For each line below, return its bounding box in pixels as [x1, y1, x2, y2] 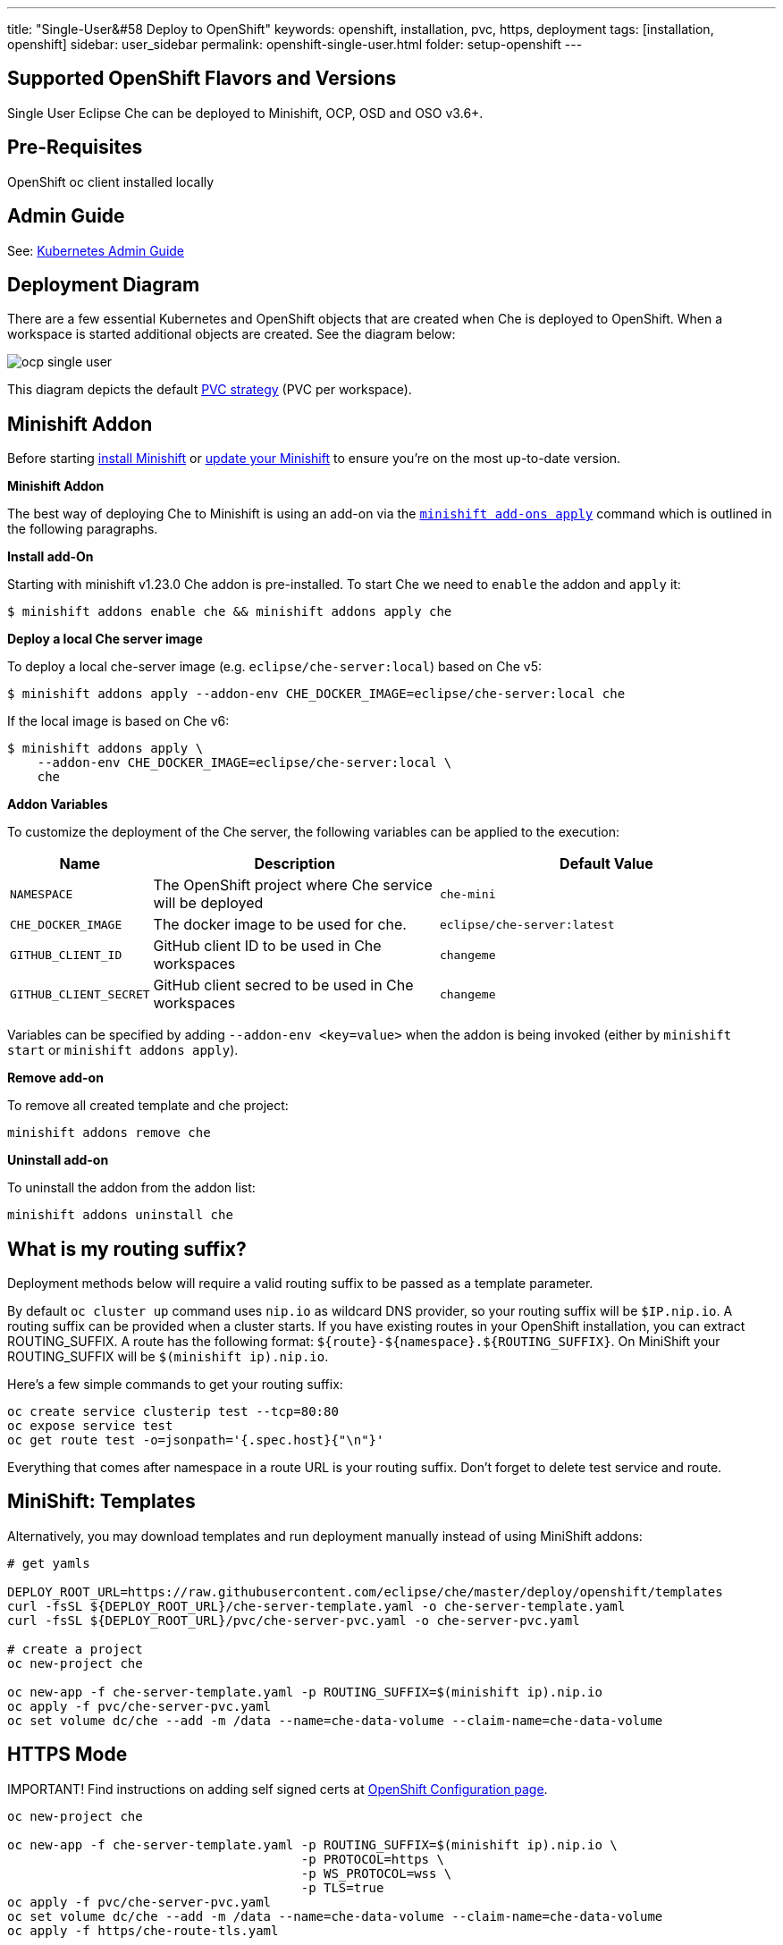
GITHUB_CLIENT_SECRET [10, 987, 150, 1001]
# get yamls [7, 1555, 90, 1570]
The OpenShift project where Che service [153, 876, 433, 895]
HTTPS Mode [7, 1743, 128, 1766]
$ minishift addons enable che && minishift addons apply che [7, 604, 452, 619]
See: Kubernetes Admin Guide [7, 242, 185, 258]
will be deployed [153, 894, 264, 913]
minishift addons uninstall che [7, 1208, 233, 1223]
